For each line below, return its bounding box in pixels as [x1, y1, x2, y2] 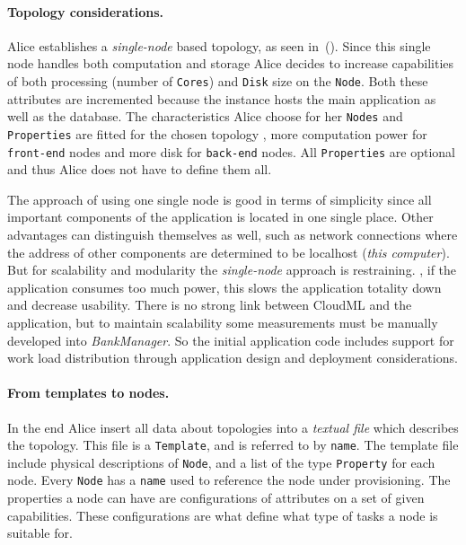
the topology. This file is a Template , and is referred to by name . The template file [7, 435, 459, 454]
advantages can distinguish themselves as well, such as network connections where [7, 224, 458, 243]
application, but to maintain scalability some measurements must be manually [7, 312, 438, 331]
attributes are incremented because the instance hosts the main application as [7, 89, 436, 108]
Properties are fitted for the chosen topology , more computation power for [7, 124, 427, 143]
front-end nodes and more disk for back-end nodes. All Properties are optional [7, 142, 455, 161]
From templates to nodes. [7, 383, 170, 402]
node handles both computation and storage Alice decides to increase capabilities [7, 54, 454, 73]
